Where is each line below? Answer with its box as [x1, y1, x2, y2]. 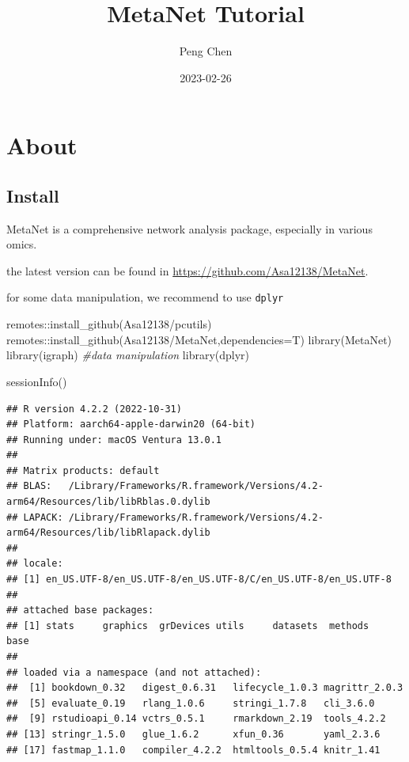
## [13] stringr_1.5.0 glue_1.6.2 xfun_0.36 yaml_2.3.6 [6, 728, 381, 740]
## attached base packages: [6, 605, 154, 616]
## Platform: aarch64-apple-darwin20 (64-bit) [6, 419, 256, 430]
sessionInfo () [6, 373, 67, 389]
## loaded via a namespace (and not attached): [6, 666, 262, 678]
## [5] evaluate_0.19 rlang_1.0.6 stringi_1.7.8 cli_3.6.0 [6, 697, 375, 709]
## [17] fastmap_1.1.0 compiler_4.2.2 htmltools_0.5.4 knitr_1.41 [6, 744, 381, 756]
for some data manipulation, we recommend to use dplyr [6, 289, 284, 305]
